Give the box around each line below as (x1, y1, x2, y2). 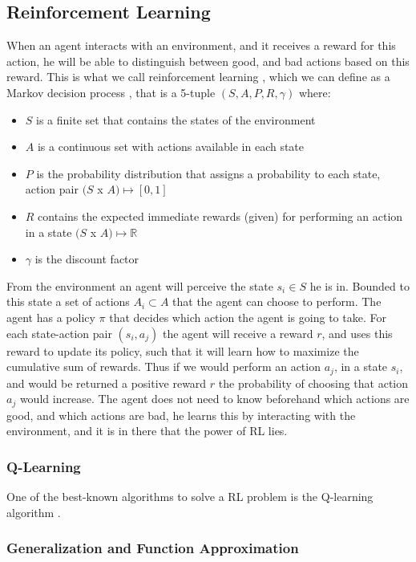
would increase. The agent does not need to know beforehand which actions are (19, 390, 410, 407)
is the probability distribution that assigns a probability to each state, (36, 165, 381, 181)
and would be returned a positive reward (6, 374, 207, 391)
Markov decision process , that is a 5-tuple (6, 83, 216, 100)
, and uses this (321, 324, 393, 341)
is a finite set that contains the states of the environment (36, 111, 316, 128)
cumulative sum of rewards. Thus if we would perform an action (6, 358, 321, 375)
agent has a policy (6, 308, 95, 325)
